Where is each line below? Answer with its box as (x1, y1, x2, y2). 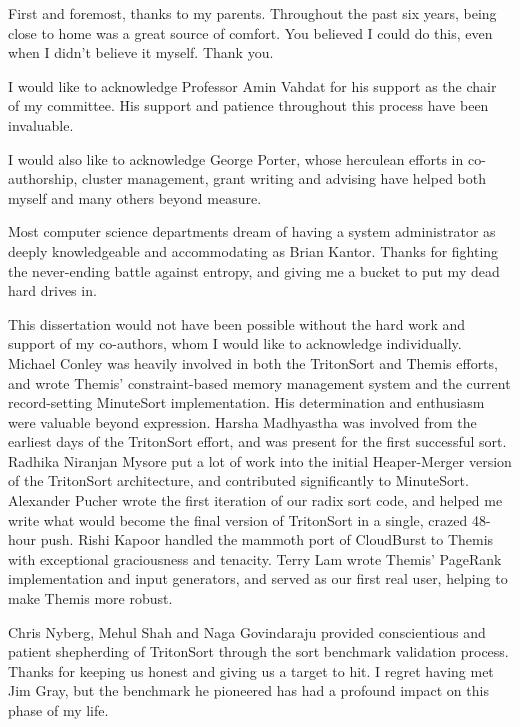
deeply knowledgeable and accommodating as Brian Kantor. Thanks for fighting (8, 240, 499, 261)
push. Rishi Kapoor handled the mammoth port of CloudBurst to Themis (40, 529, 494, 550)
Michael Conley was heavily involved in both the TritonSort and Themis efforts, (8, 352, 498, 373)
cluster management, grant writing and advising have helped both (82, 168, 487, 189)
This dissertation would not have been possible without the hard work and (8, 313, 466, 334)
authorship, (8, 168, 78, 189)
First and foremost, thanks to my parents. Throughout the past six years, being (8, 3, 497, 23)
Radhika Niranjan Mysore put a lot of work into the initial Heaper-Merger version (8, 450, 512, 471)
